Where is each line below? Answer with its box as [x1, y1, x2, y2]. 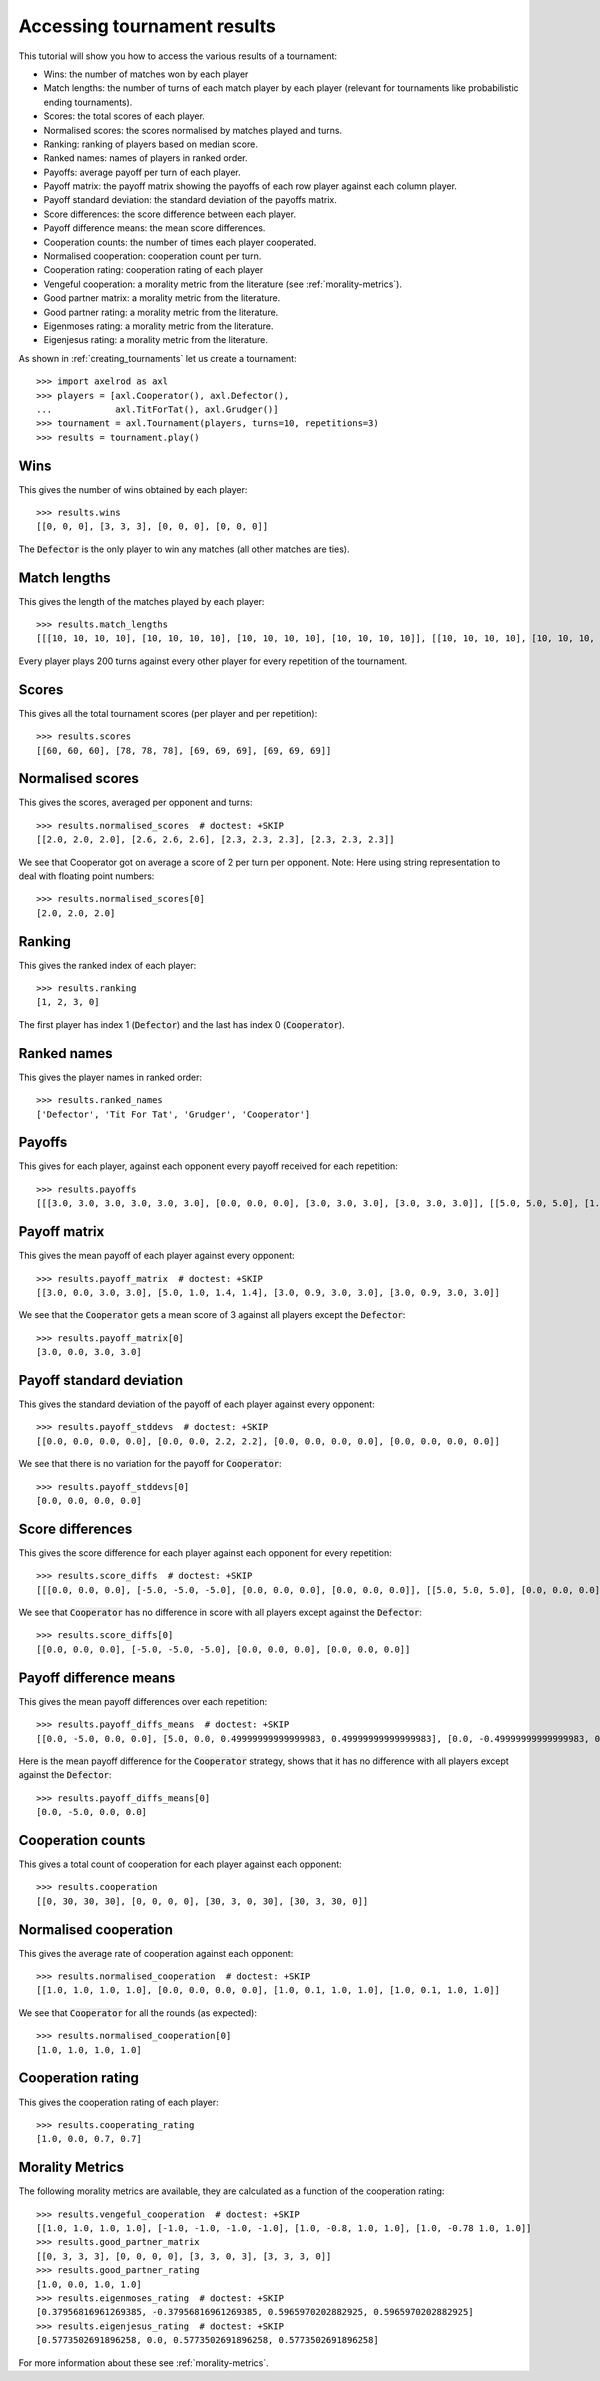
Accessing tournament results [18, 15, 277, 37]
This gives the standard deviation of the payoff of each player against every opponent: [18, 1398, 375, 1410]
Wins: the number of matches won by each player [43, 68, 249, 80]
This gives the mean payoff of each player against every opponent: [18, 1250, 295, 1262]
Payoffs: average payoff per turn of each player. [43, 166, 241, 178]
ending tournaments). [43, 96, 133, 108]
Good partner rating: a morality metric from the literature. [43, 306, 279, 318]
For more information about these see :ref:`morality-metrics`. [18, 2356, 269, 2369]
